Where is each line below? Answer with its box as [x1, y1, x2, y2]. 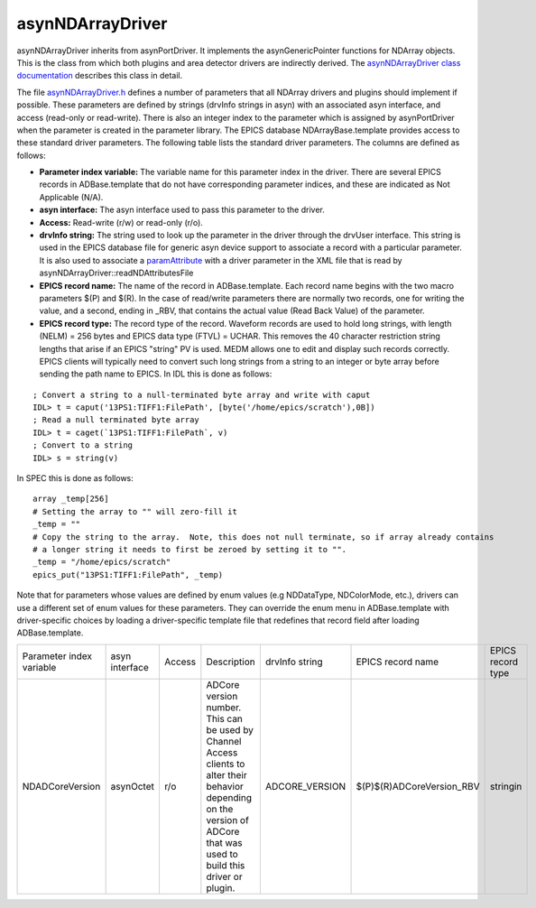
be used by [206, 723, 254, 736]
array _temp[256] [32, 494, 109, 505]
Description [206, 655, 256, 668]
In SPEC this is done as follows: [16, 473, 134, 484]
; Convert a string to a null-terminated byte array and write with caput [32, 389, 371, 400]
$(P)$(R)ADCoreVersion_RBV [356, 780, 480, 792]
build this [206, 858, 245, 871]
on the [206, 802, 234, 815]
